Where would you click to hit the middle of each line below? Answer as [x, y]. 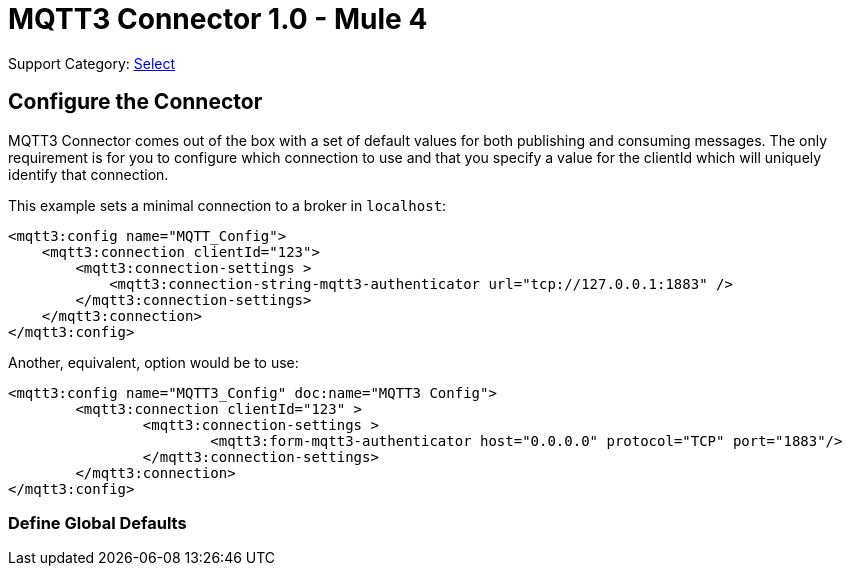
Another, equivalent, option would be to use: [153, 362]
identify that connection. [88, 174]
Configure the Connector [135, 102]
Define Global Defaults [97, 522]
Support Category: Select [92, 63]
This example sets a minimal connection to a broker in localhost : [227, 205]
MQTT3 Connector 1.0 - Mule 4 [218, 19]
